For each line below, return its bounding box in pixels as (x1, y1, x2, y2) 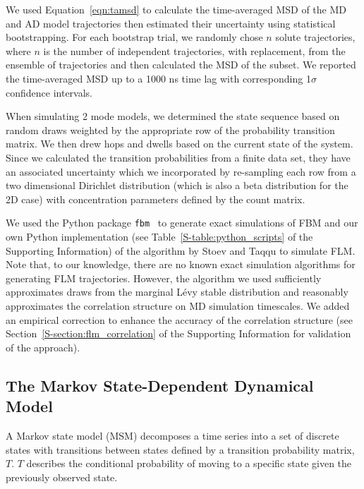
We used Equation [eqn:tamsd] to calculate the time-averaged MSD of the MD (6, 2, 347, 16)
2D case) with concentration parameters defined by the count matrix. (6, 191, 305, 206)
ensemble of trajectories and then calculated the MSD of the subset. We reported (6, 57, 356, 72)
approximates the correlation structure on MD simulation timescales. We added (6, 298, 350, 313)
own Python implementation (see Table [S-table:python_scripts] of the (6, 229, 313, 243)
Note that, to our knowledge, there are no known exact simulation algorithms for (6, 257, 356, 272)
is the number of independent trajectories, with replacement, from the (43, 43, 346, 58)
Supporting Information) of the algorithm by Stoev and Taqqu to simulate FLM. (6, 243, 356, 258)
